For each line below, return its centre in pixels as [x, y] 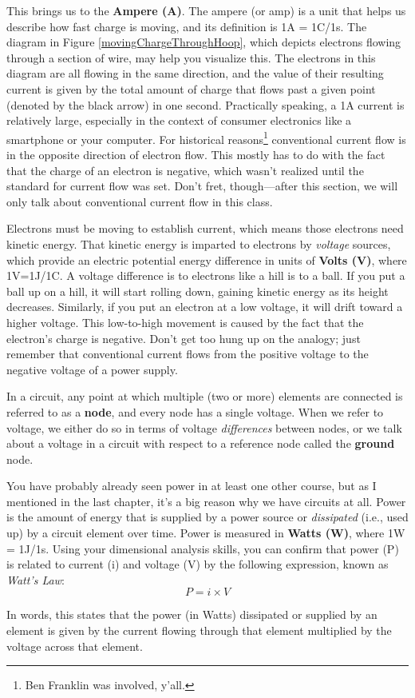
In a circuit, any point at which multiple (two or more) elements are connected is [205, 396]
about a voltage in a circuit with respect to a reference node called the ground [201, 443]
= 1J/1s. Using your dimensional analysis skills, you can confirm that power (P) [203, 548]
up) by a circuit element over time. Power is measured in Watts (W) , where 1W [206, 533]
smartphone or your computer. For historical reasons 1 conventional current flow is [206, 138]
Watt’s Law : [36, 579]
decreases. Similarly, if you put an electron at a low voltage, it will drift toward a [205, 307]
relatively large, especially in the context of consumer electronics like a [179, 120]
